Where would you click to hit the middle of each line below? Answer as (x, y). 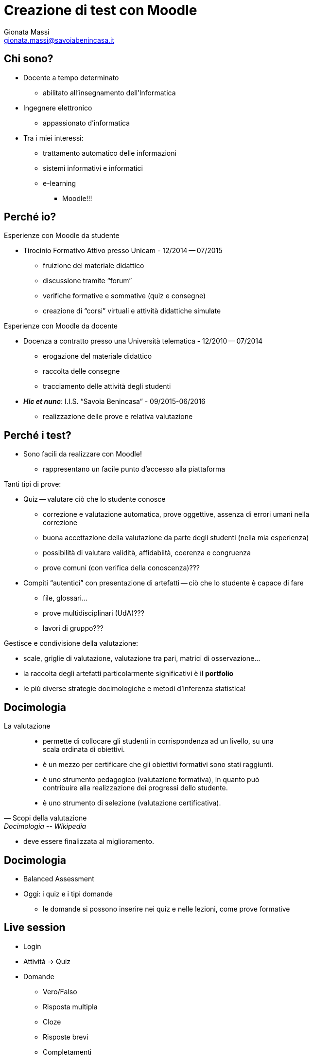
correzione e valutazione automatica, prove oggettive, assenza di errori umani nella (176, 514)
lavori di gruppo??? (73, 628)
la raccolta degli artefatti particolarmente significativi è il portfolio (129, 674)
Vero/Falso (60, 991)
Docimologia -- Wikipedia (45, 826)
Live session (35, 928)
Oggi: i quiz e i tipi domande (68, 894)
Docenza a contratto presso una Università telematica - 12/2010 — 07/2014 (143, 341)
